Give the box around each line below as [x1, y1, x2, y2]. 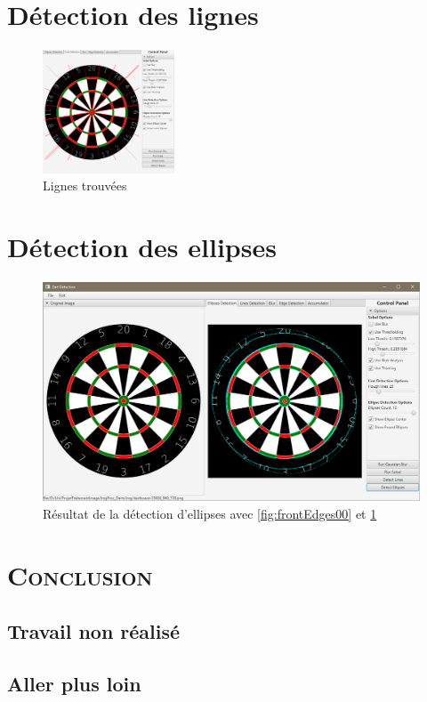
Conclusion [7, 556, 153, 593]
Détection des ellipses [7, 229, 277, 265]
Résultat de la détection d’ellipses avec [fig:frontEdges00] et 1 [43, 504, 377, 522]
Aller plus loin [7, 670, 141, 698]
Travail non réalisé [7, 617, 181, 645]
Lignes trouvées [43, 176, 127, 195]
